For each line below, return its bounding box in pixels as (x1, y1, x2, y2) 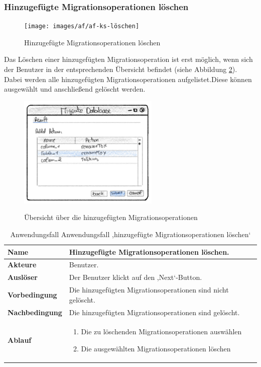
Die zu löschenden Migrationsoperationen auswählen (81, 326, 242, 337)
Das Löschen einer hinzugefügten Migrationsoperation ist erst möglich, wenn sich (4, 54, 253, 64)
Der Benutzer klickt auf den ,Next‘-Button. (69, 272, 202, 282)
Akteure (8, 259, 37, 270)
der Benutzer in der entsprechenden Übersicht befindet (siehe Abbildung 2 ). (4, 64, 237, 75)
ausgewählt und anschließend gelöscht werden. (4, 84, 146, 94)
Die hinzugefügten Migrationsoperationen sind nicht (69, 284, 229, 295)
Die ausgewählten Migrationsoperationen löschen (81, 343, 231, 353)
